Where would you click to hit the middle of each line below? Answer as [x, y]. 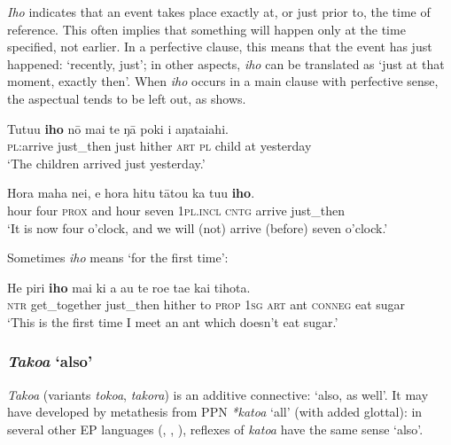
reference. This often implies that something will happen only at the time [206, 29]
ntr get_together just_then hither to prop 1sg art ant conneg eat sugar [206, 304]
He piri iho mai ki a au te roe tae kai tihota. [129, 287]
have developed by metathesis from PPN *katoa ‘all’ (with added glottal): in [215, 412]
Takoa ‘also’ [50, 361]
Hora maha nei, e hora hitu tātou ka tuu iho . [131, 193]
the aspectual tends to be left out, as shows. [127, 98]
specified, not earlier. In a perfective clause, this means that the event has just [220, 47]
